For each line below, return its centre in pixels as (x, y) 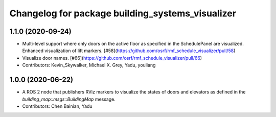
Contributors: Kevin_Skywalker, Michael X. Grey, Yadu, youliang (89, 65)
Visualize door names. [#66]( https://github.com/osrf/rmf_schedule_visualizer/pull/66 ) (112, 58)
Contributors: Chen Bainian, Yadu (57, 106)
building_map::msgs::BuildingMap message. (69, 99)
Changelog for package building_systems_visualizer (123, 13)
